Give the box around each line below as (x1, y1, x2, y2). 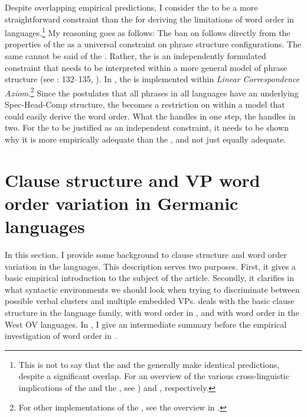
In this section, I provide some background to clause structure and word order (5, 248, 287, 260)
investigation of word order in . (5, 329, 117, 342)
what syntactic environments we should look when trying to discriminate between (5, 283, 300, 295)
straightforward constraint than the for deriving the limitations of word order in (5, 12, 294, 25)
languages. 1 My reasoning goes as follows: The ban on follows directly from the (5, 25, 290, 38)
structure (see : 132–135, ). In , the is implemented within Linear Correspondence (5, 73, 300, 85)
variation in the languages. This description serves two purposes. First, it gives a (5, 260, 296, 272)
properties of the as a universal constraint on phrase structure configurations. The (5, 38, 302, 50)
